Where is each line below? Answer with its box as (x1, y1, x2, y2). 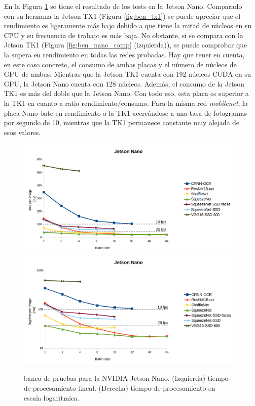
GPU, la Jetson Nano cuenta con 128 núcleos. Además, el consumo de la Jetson (4, 78, 245, 89)
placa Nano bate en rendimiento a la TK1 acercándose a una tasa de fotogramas (4, 107, 247, 118)
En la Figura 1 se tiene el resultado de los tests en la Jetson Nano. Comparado (4, 1, 242, 11)
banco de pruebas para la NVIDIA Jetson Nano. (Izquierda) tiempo (24, 373, 229, 383)
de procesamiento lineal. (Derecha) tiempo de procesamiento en (24, 383, 216, 393)
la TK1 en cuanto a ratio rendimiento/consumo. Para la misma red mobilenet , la (4, 97, 248, 108)
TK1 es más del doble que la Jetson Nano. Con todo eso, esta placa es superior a (4, 88, 249, 98)
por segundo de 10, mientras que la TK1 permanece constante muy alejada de (4, 117, 240, 128)
